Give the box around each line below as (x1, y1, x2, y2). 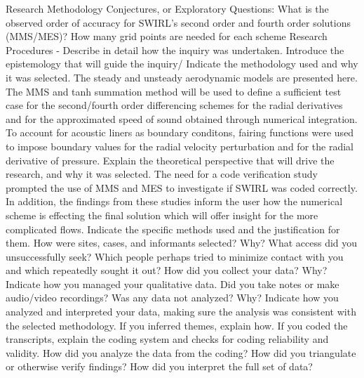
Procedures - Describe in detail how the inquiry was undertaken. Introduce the (6, 42, 344, 57)
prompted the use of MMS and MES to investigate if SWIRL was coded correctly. (6, 180, 358, 195)
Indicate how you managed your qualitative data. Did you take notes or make (6, 276, 339, 291)
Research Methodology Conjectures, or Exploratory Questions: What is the (6, 1, 329, 15)
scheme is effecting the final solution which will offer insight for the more (6, 207, 318, 222)
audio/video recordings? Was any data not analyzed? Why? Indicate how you (6, 290, 339, 305)
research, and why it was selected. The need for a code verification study (6, 167, 318, 181)
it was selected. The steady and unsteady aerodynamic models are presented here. (6, 70, 358, 84)
